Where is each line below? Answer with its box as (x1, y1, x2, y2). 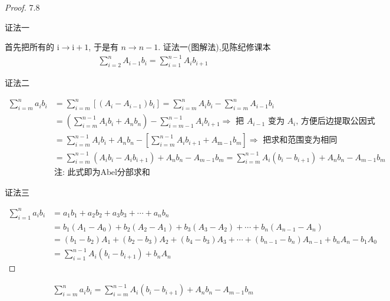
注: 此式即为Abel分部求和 (54, 168, 150, 177)
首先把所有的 (5, 41, 54, 53)
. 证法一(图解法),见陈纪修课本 (158, 41, 271, 53)
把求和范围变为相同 (263, 136, 338, 145)
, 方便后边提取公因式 (296, 117, 375, 126)
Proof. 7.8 (5, 1, 40, 13)
